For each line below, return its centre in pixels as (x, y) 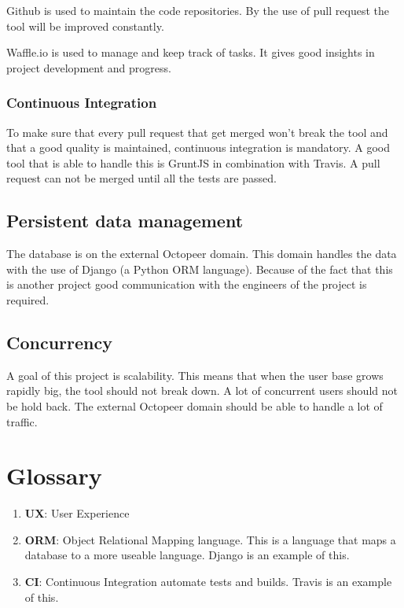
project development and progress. (89, 67)
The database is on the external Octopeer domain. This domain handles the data (202, 254)
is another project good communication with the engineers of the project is (187, 284)
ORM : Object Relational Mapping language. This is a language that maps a (210, 539)
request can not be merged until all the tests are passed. (141, 178)
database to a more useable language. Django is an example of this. (187, 555)
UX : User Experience (77, 513)
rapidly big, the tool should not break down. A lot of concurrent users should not (202, 391)
